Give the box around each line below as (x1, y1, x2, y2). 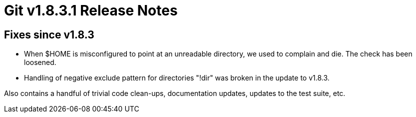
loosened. (24, 58, 56, 67)
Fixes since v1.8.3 (4, 28, 94, 41)
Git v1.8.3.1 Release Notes (4, 2, 178, 19)
